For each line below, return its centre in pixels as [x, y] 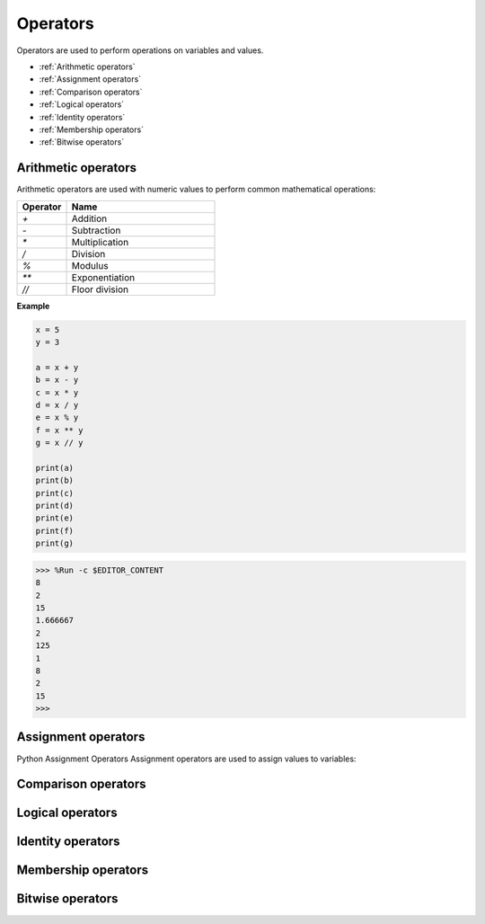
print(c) [55, 493]
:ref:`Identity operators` [82, 117]
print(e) [55, 518]
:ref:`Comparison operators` [91, 92]
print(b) [55, 480]
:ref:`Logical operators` [82, 104]
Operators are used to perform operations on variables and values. [140, 50]
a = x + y [57, 367]
